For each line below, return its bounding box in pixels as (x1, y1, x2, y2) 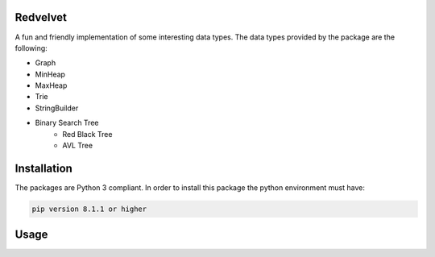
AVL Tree (62, 141, 93, 151)
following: (14, 43, 48, 52)
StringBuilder (35, 103, 79, 113)
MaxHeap (35, 81, 68, 90)
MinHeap (35, 69, 66, 79)
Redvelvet (14, 10, 68, 24)
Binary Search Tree (35, 118, 99, 128)
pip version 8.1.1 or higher (31, 204, 147, 213)
